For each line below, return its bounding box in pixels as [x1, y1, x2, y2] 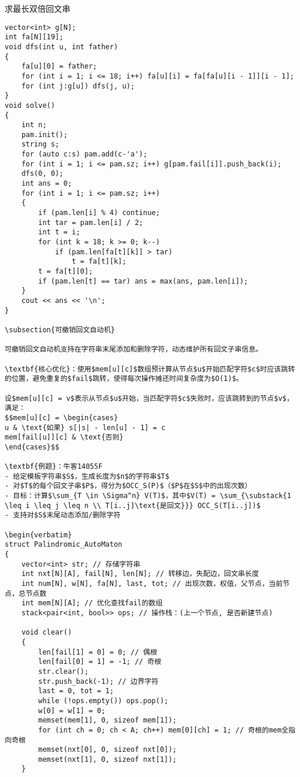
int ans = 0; [21, 179, 72, 188]
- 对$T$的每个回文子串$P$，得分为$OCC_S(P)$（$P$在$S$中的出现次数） [5, 482, 252, 490]
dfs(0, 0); [21, 169, 64, 178]
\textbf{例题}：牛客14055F [5, 462, 103, 471]
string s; [21, 140, 60, 149]
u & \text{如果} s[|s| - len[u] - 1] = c [5, 423, 166, 432]
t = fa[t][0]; [38, 267, 93, 275]
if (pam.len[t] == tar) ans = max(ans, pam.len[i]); [38, 277, 248, 285]
